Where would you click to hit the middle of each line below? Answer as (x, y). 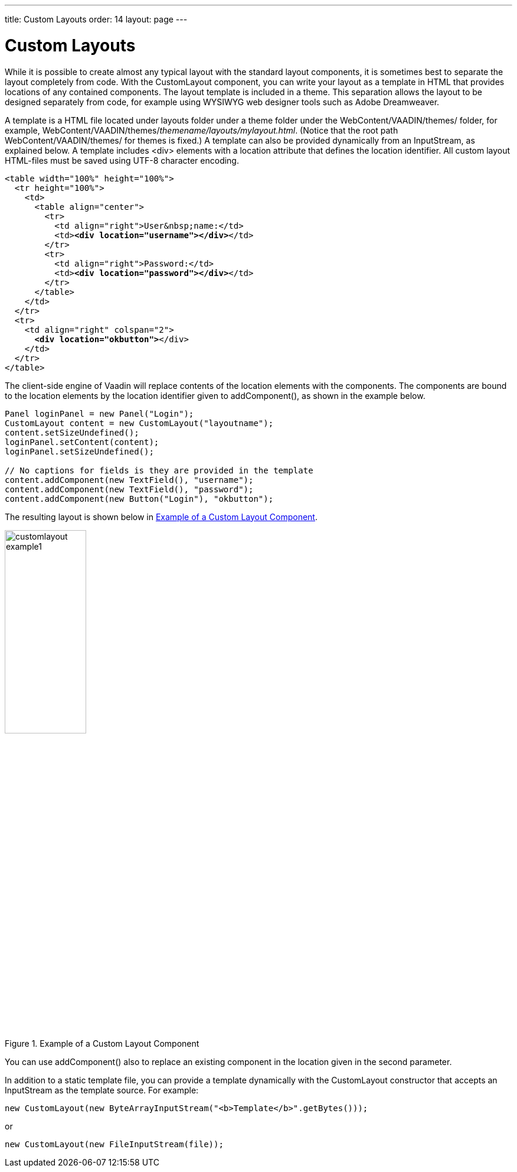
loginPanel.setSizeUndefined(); (79, 451)
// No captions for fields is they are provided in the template (159, 470)
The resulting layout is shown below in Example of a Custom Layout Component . (161, 517)
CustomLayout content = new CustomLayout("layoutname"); (139, 423)
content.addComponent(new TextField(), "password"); (129, 489)
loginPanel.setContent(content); (82, 442)
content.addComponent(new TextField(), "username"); (129, 480)
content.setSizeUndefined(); (72, 432)
